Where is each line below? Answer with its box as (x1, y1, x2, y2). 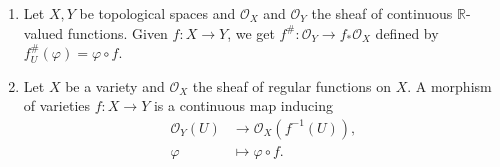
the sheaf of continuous (311, 3, 453, 23)
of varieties (23, 95, 91, 116)
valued (23, 22, 64, 43)
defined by (375, 22, 439, 43)
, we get (227, 22, 275, 43)
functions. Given (67, 22, 168, 43)
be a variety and (65, 75, 165, 96)
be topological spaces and (79, 3, 236, 23)
